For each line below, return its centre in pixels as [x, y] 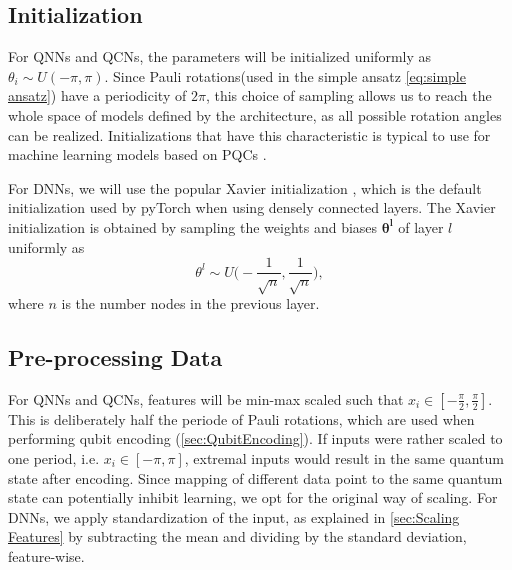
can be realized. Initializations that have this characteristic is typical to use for [249, 134]
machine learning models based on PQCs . [137, 154]
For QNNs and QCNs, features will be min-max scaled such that [206, 398]
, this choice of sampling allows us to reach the [348, 95]
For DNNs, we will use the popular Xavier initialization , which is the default [245, 187]
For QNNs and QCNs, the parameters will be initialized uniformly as [220, 56]
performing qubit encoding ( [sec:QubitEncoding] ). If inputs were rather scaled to [255, 438]
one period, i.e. [54, 457]
